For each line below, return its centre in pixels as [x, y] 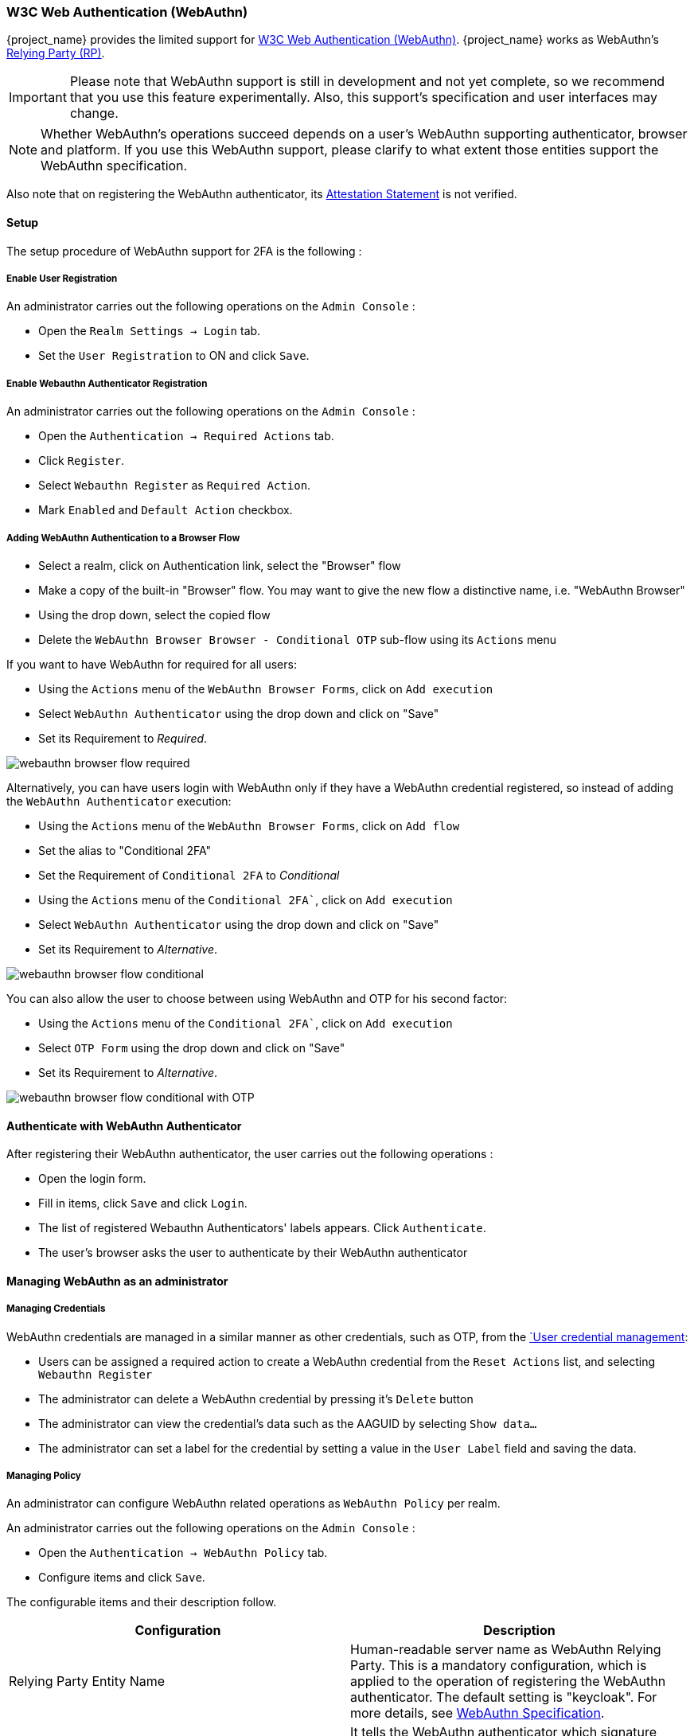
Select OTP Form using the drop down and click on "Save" [192, 1047]
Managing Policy [44, 1475]
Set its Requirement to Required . [123, 738]
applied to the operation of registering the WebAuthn [508, 1681]
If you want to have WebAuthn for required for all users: [152, 664]
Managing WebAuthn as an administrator [117, 1281]
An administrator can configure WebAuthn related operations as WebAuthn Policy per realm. [253, 1504]
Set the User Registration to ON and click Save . [174, 356]
